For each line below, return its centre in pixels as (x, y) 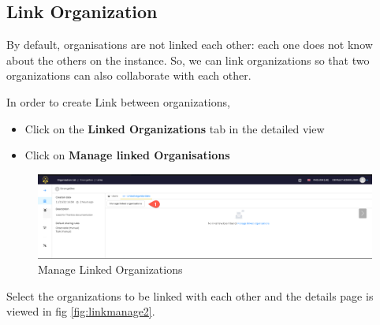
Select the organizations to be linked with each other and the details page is (190, 295)
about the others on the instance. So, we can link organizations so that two (188, 60)
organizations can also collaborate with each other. (129, 75)
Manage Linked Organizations (110, 269)
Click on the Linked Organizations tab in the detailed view (175, 128)
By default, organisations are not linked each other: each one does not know (190, 45)
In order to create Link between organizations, (118, 101)
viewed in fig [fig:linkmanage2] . (81, 311)
